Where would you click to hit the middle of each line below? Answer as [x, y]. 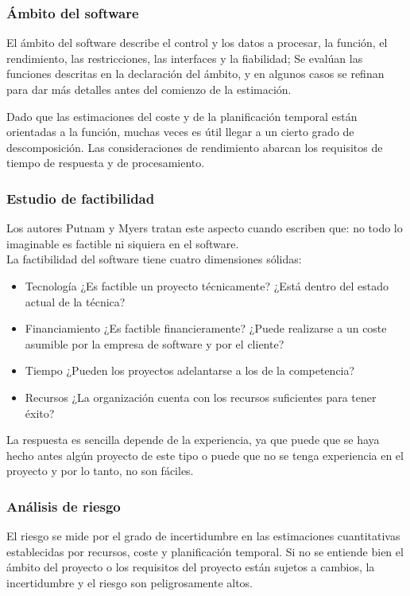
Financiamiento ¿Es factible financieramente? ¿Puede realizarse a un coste [206, 328]
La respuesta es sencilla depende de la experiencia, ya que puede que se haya [193, 440]
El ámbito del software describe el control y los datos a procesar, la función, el [197, 43]
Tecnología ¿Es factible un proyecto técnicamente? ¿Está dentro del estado [207, 285]
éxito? [40, 413]
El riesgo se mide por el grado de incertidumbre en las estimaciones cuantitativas [203, 536]
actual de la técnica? [75, 301]
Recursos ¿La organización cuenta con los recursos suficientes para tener [201, 397]
